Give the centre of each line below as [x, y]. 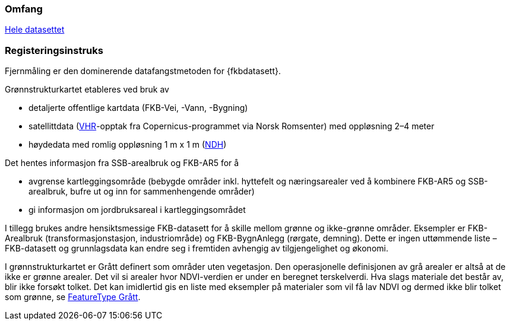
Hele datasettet [35, 30]
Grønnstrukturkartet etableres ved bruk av [87, 90]
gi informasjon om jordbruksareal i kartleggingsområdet [137, 210]
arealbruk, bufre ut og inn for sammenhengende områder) [142, 192]
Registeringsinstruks [54, 50]
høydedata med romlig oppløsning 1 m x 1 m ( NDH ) [128, 145]
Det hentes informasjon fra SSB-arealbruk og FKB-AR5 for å [122, 163]
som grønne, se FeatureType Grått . [73, 297]
